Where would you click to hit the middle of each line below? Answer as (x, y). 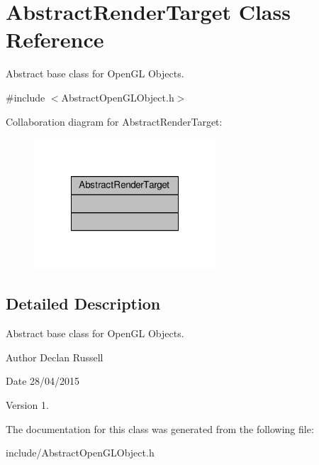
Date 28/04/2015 (43, 381)
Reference (55, 39)
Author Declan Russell (55, 357)
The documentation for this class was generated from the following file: (160, 428)
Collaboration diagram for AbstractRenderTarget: (114, 121)
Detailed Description (83, 303)
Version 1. (27, 404)
